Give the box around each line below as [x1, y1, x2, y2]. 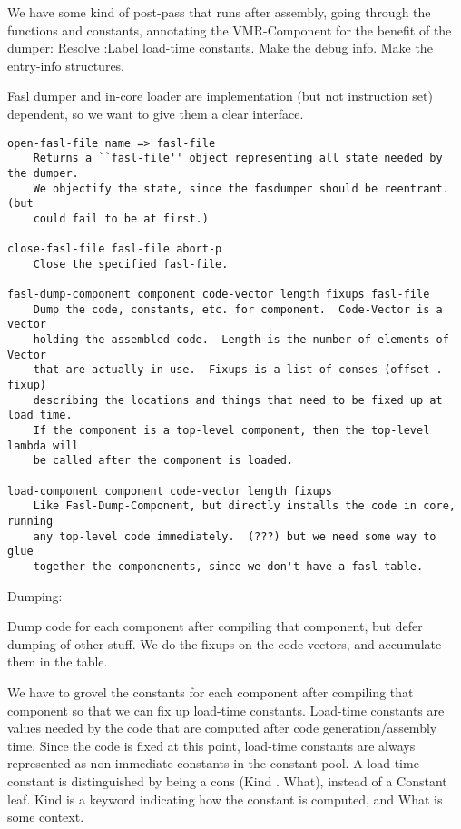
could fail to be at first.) [33, 212, 209, 225]
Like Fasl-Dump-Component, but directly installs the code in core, [33, 499, 456, 513]
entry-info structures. [7, 55, 125, 74]
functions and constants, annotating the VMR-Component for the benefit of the [7, 20, 452, 39]
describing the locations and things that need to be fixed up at [33, 393, 443, 407]
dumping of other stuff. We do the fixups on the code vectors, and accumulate [7, 634, 442, 653]
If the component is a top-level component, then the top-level [33, 424, 430, 438]
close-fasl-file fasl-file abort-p [7, 242, 222, 256]
